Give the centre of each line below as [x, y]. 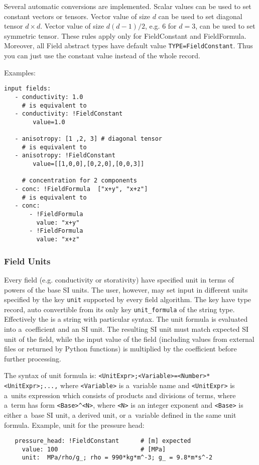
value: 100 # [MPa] [94, 449]
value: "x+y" [58, 222]
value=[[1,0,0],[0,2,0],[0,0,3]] [89, 164]
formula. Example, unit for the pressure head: [74, 425]
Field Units [27, 261]
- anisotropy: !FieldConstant [65, 156]
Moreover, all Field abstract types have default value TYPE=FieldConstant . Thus [128, 45]
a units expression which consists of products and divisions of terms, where [120, 395]
